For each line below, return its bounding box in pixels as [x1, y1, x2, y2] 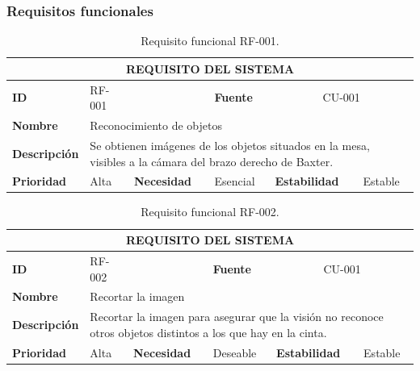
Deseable [212, 344, 257, 361]
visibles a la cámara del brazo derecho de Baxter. [90, 152, 334, 169]
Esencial [214, 173, 255, 190]
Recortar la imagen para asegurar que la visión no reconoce [90, 308, 384, 325]
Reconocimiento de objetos [90, 117, 222, 134]
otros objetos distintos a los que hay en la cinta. [90, 323, 327, 340]
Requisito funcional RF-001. [141, 32, 279, 49]
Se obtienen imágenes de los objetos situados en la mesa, [90, 136, 370, 153]
